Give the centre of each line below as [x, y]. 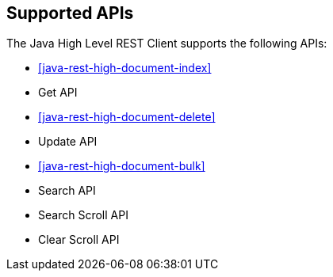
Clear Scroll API [79, 240]
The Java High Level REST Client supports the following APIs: [167, 44]
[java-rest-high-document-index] [125, 68]
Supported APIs [70, 13]
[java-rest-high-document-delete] [127, 117]
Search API [67, 191]
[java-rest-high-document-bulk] [122, 166]
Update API [68, 142]
